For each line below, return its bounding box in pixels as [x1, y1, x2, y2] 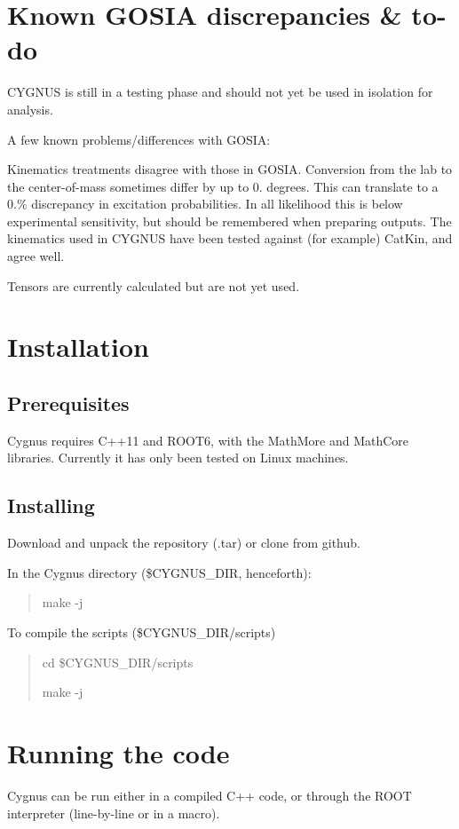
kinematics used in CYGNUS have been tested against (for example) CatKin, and [7, 229, 453, 248]
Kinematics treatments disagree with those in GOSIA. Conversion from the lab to [7, 160, 453, 178]
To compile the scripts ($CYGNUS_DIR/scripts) [7, 623, 276, 641]
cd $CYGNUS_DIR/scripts [42, 652, 194, 671]
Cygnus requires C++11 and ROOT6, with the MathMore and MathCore [7, 430, 409, 449]
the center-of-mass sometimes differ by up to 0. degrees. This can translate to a [7, 177, 439, 195]
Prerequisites [7, 390, 130, 417]
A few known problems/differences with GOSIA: [7, 130, 271, 148]
